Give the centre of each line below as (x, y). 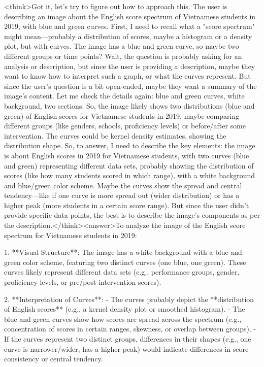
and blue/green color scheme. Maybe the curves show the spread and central (123, 185)
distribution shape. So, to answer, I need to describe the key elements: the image (130, 145)
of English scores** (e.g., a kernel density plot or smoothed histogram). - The (125, 309)
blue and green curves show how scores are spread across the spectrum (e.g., (123, 319)
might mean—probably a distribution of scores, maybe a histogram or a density (128, 36)
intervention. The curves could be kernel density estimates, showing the (115, 135)
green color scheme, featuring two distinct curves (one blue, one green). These (125, 262)
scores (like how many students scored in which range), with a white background (130, 175)
